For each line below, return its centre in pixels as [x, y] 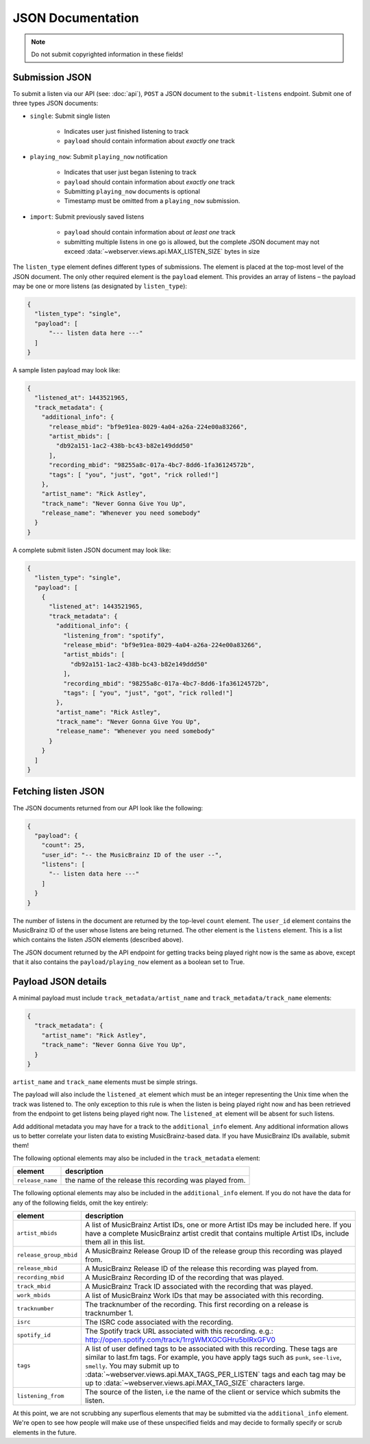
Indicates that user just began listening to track [130, 172]
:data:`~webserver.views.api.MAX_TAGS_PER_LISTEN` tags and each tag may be [215, 1374]
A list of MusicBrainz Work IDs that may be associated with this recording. [205, 1295]
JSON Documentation [76, 18]
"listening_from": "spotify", [113, 635]
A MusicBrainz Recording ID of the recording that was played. [185, 1277]
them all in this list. [115, 1242]
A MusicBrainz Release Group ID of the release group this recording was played [214, 1251]
